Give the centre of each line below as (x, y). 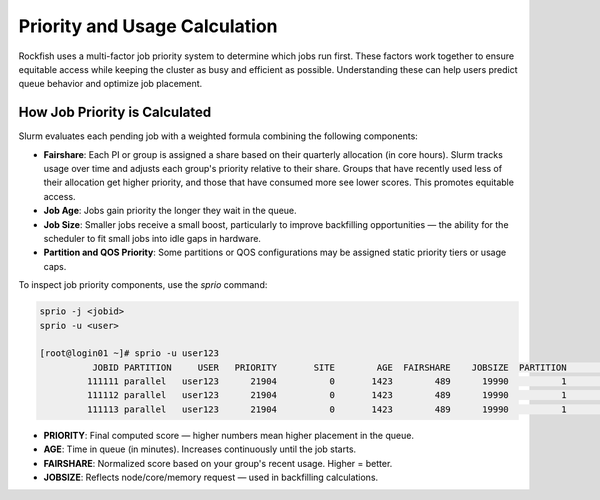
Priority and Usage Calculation (148, 26)
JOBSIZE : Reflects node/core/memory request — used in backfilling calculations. (211, 477)
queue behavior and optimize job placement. (110, 84)
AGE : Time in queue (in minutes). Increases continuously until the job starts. (200, 449)
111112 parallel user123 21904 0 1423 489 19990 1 (326, 395)
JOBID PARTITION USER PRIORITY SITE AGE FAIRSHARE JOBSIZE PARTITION (329, 367)
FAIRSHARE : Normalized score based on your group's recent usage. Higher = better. (218, 463)
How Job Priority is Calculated (115, 112)
